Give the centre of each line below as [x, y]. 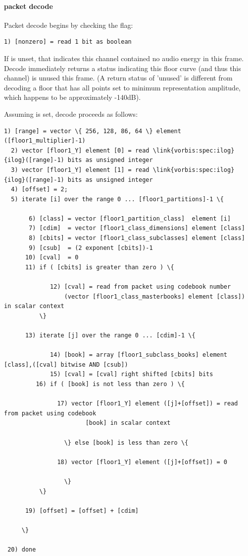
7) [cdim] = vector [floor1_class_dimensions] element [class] [137, 228]
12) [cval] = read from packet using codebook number [141, 287]
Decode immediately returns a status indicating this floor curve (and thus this [123, 68]
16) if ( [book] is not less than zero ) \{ [110, 384]
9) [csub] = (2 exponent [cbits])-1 [91, 248]
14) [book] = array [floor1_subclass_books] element [139, 355]
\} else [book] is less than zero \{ [126, 442]
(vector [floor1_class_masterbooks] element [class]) [154, 296]
